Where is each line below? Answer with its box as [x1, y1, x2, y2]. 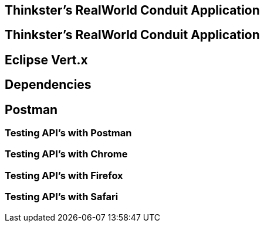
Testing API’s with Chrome [5, 148, 128, 160]
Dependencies [5, 77, 92, 92]
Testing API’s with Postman [5, 127, 132, 139]
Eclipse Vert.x [5, 52, 88, 67]
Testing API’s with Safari [5, 191, 119, 203]
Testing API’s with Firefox [5, 169, 123, 181]
